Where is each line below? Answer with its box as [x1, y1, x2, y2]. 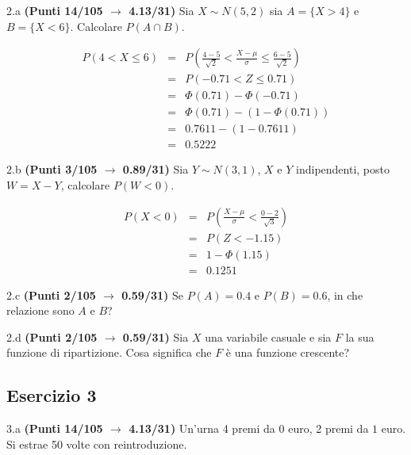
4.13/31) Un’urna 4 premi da [129, 420, 275, 437]
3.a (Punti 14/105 [6, 420, 103, 437]
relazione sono [6, 302, 75, 319]
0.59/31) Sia [122, 328, 189, 345]
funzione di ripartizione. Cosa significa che [6, 344, 212, 361]
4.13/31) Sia [129, 2, 194, 18]
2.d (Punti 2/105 [6, 328, 98, 345]
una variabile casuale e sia [205, 328, 332, 345]
